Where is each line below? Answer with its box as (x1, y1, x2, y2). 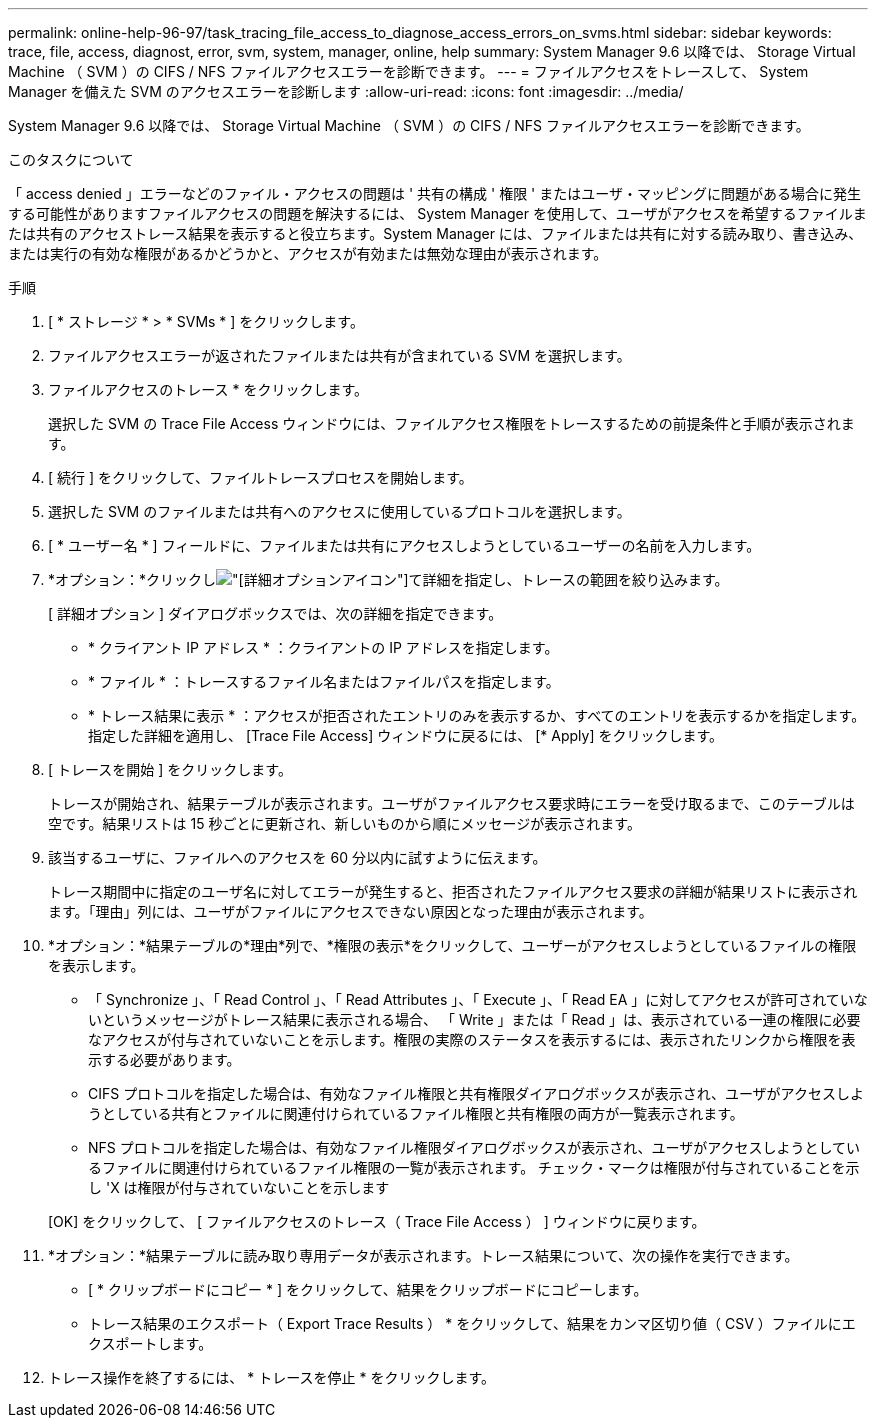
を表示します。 (48, 957, 145, 974)
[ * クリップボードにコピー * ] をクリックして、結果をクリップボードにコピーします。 (88, 1281, 648, 1298)
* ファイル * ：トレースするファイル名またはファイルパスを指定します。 (88, 673, 560, 690)
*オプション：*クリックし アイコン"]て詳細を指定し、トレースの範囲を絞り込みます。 (48, 571, 729, 588)
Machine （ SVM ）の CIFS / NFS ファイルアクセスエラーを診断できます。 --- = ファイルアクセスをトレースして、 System (8, 63, 809, 80)
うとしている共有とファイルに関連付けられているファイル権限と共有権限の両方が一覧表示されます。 (88, 1105, 744, 1122)
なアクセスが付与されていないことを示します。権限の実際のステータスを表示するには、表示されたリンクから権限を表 (88, 1031, 856, 1048)
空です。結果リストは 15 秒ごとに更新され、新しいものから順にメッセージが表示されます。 (48, 815, 641, 832)
